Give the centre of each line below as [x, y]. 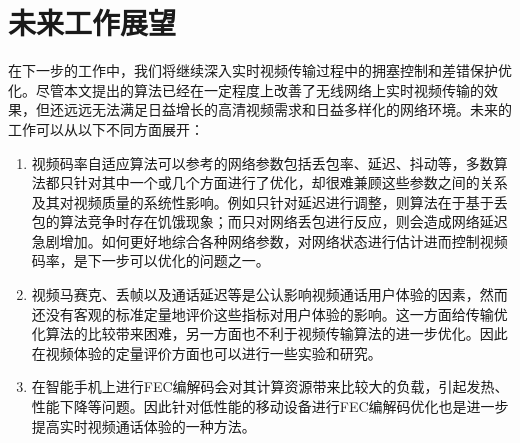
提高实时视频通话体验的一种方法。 [143, 425]
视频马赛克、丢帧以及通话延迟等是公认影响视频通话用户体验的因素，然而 [269, 294]
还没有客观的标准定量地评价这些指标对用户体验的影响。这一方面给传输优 [269, 313]
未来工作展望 [92, 22]
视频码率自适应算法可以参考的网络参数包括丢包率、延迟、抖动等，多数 [262, 162]
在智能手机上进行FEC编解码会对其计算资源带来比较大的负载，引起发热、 [270, 386]
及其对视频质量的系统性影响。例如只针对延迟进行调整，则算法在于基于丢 [269, 201]
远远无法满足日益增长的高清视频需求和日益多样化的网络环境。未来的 [287, 109]
